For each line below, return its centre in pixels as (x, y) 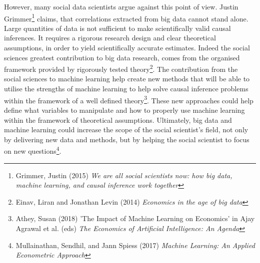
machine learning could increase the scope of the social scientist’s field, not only (126, 130)
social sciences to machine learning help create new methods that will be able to (127, 79)
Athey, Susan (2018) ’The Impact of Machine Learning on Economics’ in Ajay (135, 218)
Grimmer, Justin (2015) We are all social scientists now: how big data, (124, 175)
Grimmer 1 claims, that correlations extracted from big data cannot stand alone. (126, 17)
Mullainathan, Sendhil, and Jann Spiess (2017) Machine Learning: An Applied (135, 245)
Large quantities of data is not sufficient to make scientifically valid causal (117, 28)
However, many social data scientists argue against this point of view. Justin (121, 6)
